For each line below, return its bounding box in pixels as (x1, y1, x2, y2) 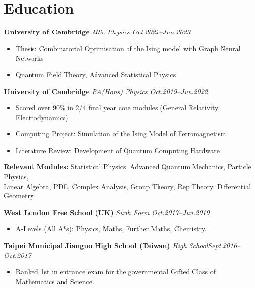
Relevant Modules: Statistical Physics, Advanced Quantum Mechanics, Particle (4, 161, 251, 172)
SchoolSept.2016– (189, 240, 241, 251)
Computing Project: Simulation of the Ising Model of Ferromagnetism (15, 128, 226, 139)
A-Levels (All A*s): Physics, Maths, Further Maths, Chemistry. (15, 224, 207, 234)
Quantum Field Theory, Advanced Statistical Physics (15, 69, 176, 79)
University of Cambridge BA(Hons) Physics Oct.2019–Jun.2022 (4, 86, 208, 96)
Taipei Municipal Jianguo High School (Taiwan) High (4, 240, 187, 251)
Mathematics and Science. (15, 276, 94, 286)
